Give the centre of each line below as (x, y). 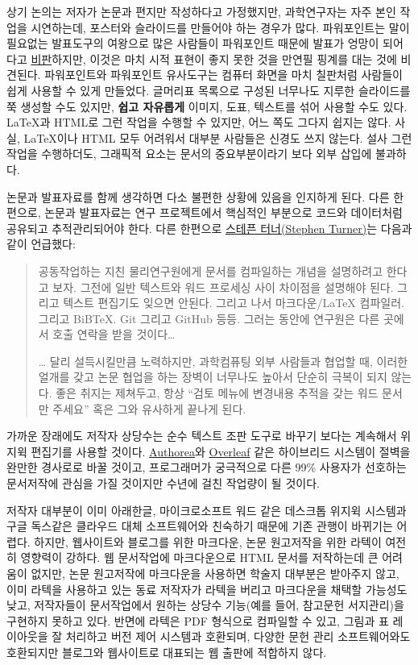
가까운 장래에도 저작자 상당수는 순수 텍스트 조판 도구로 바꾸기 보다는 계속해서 (202, 436)
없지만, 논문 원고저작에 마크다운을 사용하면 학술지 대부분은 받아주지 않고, (215, 573)
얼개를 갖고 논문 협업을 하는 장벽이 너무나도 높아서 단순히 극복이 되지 (213, 377)
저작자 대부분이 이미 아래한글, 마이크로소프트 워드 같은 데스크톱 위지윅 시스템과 (207, 510)
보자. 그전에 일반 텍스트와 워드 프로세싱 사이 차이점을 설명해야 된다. (223, 287)
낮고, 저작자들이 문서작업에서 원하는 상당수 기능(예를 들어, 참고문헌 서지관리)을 (205, 605)
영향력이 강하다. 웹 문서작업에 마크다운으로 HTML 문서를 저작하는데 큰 (199, 557)
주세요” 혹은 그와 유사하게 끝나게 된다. (149, 408)
